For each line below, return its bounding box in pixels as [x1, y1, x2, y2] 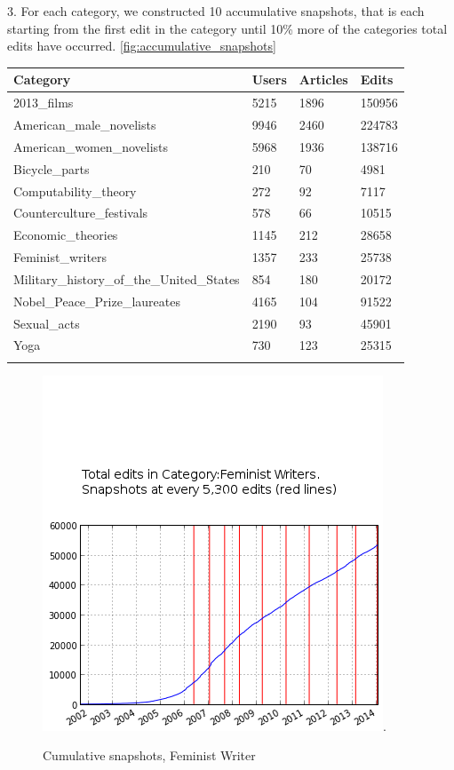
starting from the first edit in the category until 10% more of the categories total [7, 19, 448, 37]
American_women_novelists [13, 137, 169, 155]
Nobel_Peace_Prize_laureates [13, 291, 180, 310]
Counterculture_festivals [13, 203, 148, 222]
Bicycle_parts [13, 159, 90, 178]
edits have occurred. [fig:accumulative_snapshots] [7, 36, 276, 55]
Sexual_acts [13, 314, 80, 332]
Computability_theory [13, 181, 137, 200]
